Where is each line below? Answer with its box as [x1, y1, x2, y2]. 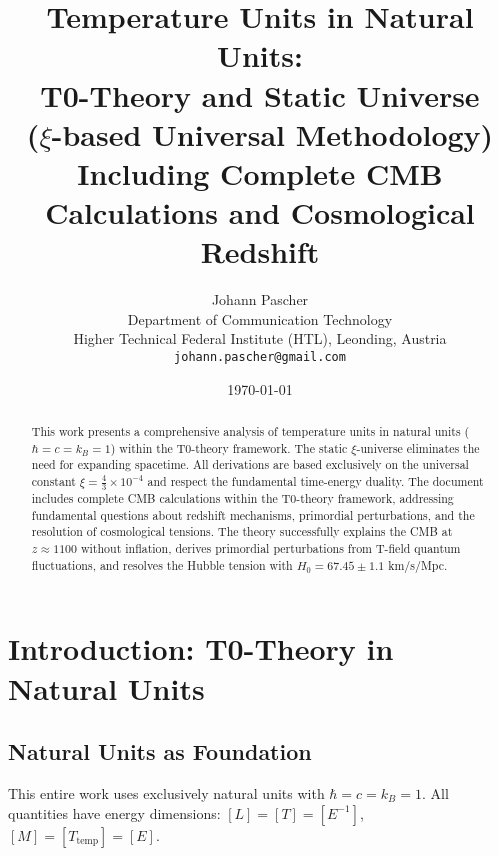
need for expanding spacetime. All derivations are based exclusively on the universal [31, 456, 469, 473]
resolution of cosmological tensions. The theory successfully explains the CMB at [31, 523, 453, 540]
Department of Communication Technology [127, 308, 393, 329]
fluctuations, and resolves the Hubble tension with [31, 556, 293, 573]
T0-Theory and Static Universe [40, 74, 480, 115]
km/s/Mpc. [388, 556, 448, 573]
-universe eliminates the [356, 439, 480, 456]
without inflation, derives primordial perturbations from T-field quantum [80, 540, 461, 557]
